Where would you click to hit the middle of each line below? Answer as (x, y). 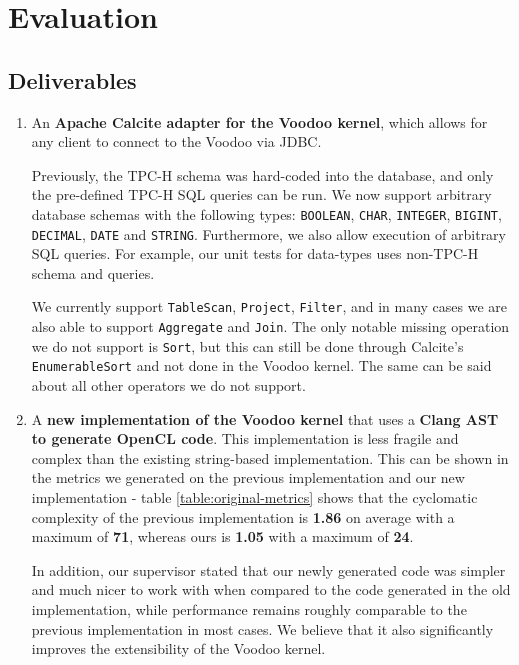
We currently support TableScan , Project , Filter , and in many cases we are (269, 306)
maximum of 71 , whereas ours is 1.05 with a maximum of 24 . (222, 536)
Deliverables (72, 79)
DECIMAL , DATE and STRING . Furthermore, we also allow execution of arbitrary (269, 233)
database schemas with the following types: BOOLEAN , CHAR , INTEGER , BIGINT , (266, 213)
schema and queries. (93, 272)
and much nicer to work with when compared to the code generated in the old (271, 589)
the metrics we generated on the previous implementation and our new (248, 477)
